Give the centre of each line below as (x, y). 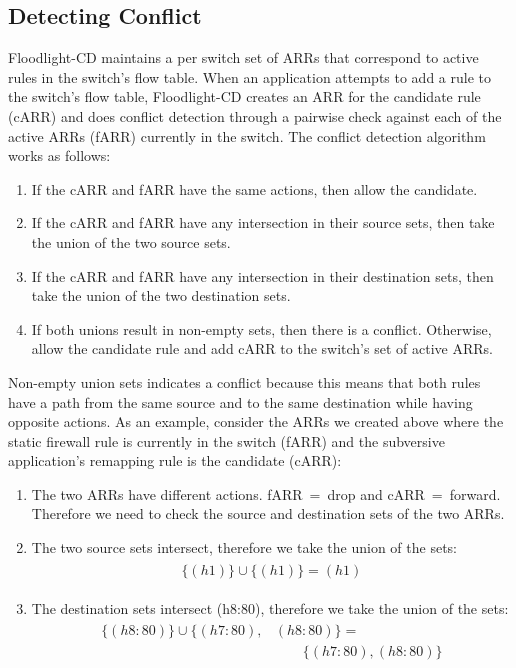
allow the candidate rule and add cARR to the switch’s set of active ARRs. (262, 348)
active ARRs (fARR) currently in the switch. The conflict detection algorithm (247, 135)
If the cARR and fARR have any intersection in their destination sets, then (262, 275)
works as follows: (59, 155)
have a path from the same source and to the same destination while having (240, 401)
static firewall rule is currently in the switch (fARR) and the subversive (226, 440)
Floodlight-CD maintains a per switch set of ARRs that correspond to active (243, 57)
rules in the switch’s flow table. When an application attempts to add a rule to (249, 76)
